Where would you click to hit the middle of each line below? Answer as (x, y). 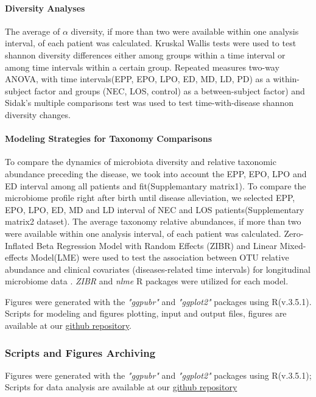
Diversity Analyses (45, 8)
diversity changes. (38, 114)
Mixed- (293, 245)
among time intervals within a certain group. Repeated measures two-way (142, 67)
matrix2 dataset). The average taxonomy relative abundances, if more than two (153, 221)
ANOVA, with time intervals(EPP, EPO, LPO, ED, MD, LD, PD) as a (138, 79)
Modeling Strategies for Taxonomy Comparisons (109, 139)
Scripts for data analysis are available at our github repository (121, 387)
